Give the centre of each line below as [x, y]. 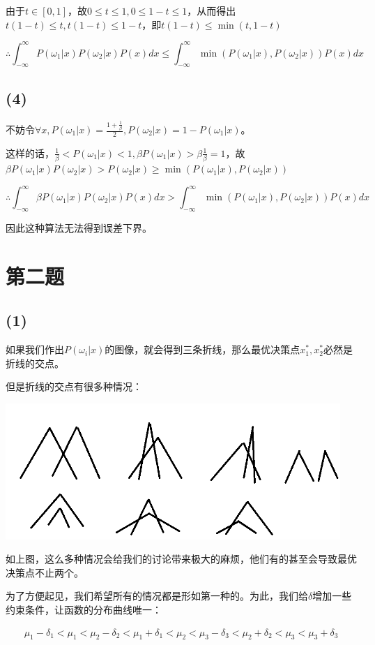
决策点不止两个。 [45, 572]
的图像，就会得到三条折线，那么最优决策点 [202, 349]
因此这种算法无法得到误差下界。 [79, 228]
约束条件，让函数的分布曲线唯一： [84, 610]
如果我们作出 [35, 349]
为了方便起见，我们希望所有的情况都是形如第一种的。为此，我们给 [157, 596]
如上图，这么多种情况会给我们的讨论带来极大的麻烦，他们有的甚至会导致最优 [181, 559]
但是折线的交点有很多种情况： [74, 386]
